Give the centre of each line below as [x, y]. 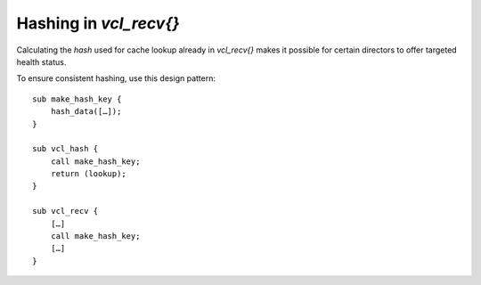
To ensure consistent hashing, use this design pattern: [116, 78]
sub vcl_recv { [65, 211]
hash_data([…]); [86, 112]
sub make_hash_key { [77, 99]
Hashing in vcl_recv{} [98, 23]
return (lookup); [88, 174]
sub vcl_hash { [65, 149]
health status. [41, 61]
